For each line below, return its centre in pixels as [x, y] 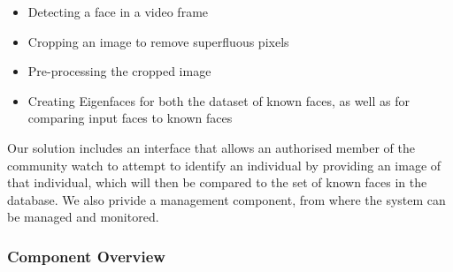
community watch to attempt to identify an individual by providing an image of [224, 165]
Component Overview [86, 256]
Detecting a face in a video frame [118, 11]
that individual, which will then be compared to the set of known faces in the [217, 182]
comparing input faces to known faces [130, 118]
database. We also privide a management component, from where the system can [226, 199]
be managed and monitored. [83, 217]
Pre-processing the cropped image [119, 71]
